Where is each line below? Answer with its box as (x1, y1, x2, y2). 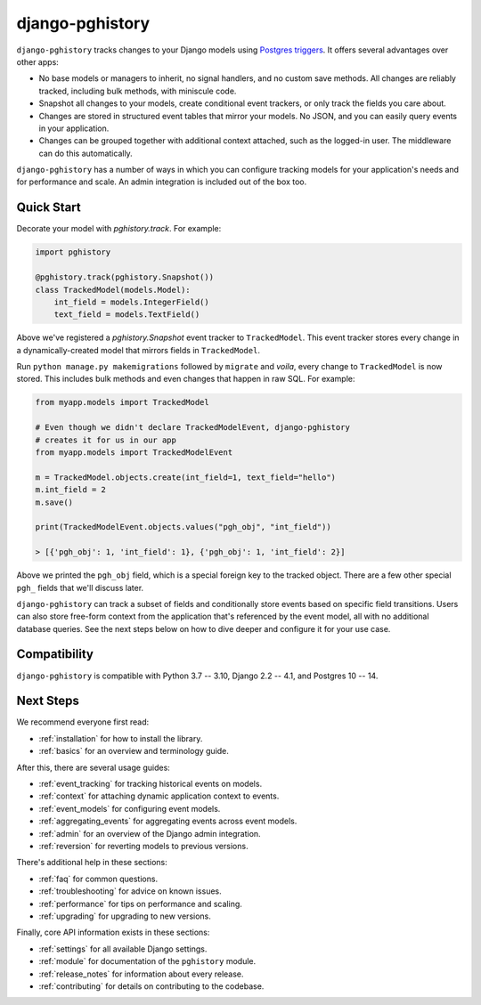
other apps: (16, 56, 60, 67)
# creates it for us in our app (35, 434, 177, 445)
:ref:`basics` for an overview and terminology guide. (38, 746, 229, 757)
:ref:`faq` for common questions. (38, 873, 159, 884)
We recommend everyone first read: (16, 717, 150, 727)
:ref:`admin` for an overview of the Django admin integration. (38, 828, 262, 839)
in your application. (38, 123, 110, 134)
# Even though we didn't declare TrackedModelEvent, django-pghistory (35, 423, 351, 433)
